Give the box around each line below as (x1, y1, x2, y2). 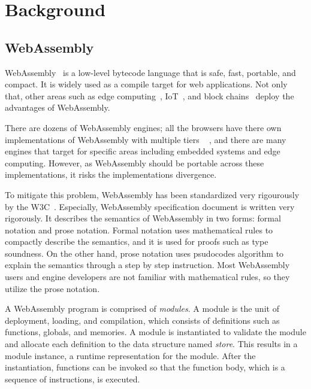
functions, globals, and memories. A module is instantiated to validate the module (5, 326, 306, 338)
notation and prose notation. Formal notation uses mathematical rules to (5, 223, 273, 236)
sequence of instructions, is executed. (5, 372, 140, 385)
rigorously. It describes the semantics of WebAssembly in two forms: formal (5, 212, 281, 224)
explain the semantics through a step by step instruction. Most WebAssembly (5, 259, 290, 271)
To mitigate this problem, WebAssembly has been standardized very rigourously (5, 188, 300, 200)
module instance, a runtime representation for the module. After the (5, 349, 256, 361)
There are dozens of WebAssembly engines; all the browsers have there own (5, 121, 282, 133)
